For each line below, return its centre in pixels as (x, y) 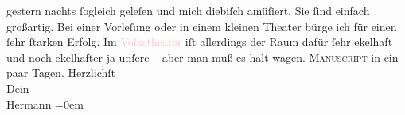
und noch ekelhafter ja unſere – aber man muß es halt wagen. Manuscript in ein (202, 57)
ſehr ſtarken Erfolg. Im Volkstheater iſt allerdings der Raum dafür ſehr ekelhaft (200, 42)
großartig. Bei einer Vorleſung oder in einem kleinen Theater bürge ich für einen (202, 26)
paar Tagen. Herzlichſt (61, 73)
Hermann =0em (45, 103)
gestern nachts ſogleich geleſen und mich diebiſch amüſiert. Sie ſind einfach (188, 10)
